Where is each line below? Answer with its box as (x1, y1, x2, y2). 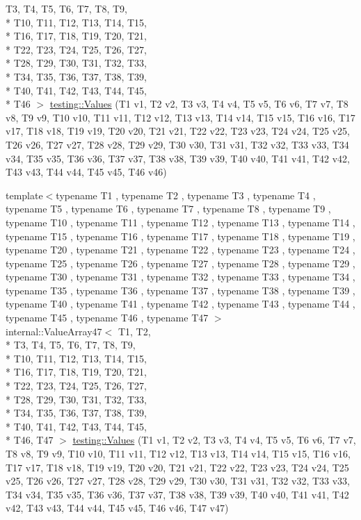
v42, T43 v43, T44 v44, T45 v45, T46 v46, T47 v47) (6, 501, 229, 515)
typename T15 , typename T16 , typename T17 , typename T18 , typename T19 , (6, 228, 355, 243)
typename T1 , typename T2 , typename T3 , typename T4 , (56, 187, 316, 202)
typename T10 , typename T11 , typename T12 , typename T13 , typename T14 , (6, 215, 355, 229)
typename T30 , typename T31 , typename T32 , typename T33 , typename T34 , (6, 269, 355, 284)
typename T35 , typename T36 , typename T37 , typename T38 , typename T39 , (6, 283, 355, 297)
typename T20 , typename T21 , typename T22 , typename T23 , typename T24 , (6, 242, 355, 257)
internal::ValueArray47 (6, 324, 102, 338)
